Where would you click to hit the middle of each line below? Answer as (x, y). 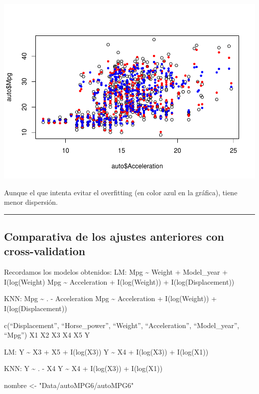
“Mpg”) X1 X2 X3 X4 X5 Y (47, 335)
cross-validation (45, 251)
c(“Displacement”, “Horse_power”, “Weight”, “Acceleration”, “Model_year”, (122, 325)
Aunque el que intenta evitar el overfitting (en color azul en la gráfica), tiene (121, 192)
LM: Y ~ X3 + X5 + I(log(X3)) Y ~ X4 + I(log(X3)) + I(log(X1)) (106, 351)
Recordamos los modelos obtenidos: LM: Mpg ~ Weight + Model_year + (116, 272)
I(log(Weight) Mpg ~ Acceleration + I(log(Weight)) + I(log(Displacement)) (119, 281)
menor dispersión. (31, 202)
